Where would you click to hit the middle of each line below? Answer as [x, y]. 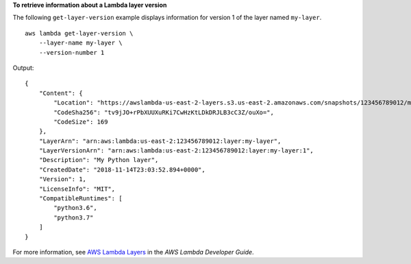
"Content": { [61, 93]
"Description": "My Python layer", [99, 160]
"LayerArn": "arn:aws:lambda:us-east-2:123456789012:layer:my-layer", [160, 141]
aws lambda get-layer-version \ [79, 33]
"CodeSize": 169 [81, 122]
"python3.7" [74, 217]
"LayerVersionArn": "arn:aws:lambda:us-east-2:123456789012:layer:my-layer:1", [176, 151]
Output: [23, 68]
